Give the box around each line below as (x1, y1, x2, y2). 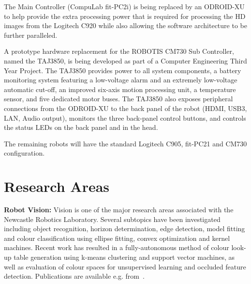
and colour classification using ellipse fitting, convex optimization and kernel (4, 233, 230, 243)
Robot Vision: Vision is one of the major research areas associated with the (4, 205, 234, 215)
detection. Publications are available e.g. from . (4, 271, 145, 281)
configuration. (4, 148, 45, 158)
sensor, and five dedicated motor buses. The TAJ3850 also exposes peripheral (4, 94, 233, 104)
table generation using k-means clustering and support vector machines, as (14, 252, 235, 262)
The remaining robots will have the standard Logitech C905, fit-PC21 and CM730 (4, 138, 247, 148)
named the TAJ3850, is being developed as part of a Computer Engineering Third (4, 55, 247, 65)
